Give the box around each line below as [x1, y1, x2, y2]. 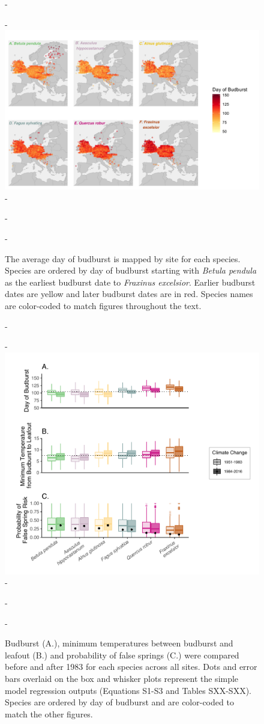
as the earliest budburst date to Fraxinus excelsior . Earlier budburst [5, 275, 256, 288]
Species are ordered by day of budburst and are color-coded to [5, 696, 234, 708]
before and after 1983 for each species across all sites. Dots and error [5, 660, 257, 673]
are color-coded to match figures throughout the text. [5, 299, 202, 311]
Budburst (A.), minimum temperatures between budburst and [5, 637, 233, 649]
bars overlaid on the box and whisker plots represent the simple [5, 672, 239, 684]
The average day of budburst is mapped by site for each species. [5, 252, 241, 265]
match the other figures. [5, 707, 93, 720]
